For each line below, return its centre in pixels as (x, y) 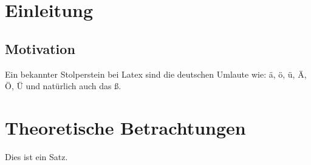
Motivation (40, 48)
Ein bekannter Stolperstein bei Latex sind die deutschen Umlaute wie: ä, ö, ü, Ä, (156, 74)
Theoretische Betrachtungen (125, 127)
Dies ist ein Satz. (36, 156)
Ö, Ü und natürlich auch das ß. (63, 86)
